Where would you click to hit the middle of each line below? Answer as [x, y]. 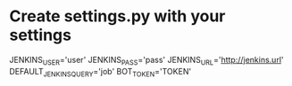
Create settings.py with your [117, 16]
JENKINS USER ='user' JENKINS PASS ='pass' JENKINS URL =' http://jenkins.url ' [146, 61]
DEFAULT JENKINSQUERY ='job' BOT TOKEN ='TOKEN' [100, 72]
